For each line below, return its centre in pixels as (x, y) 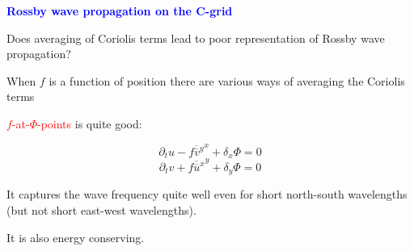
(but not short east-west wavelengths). (101, 209)
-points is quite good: (90, 123)
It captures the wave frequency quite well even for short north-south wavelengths (207, 194)
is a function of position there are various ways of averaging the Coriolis (227, 80)
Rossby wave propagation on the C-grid (120, 10)
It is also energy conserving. (76, 237)
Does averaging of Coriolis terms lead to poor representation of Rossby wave (196, 38)
